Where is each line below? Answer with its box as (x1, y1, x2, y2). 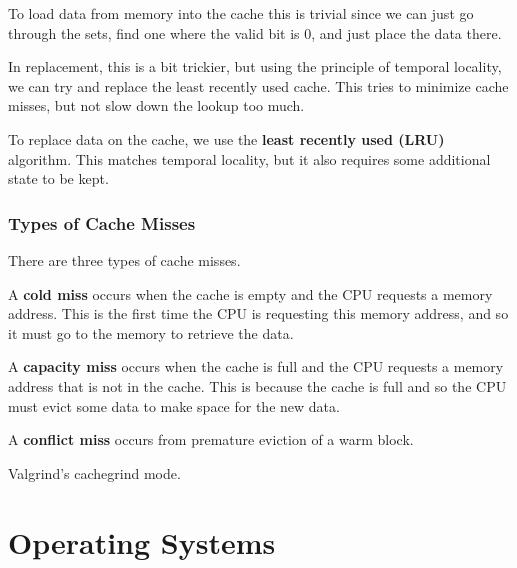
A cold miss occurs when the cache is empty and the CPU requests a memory (8, 283, 493, 304)
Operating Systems (8, 521, 276, 562)
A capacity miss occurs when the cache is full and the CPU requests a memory (8, 356, 504, 377)
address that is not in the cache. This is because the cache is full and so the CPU (8, 375, 507, 396)
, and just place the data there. (311, 22, 502, 43)
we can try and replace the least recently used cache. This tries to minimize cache (8, 75, 509, 96)
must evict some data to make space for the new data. (8, 395, 340, 416)
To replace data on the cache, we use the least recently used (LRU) (8, 128, 445, 149)
